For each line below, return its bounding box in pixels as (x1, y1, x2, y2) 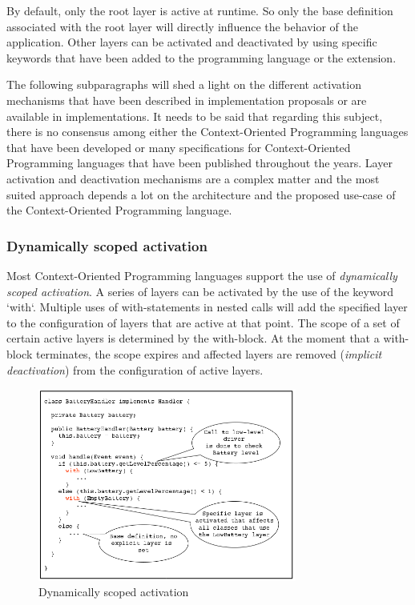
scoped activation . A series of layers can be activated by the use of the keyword (6, 282, 393, 299)
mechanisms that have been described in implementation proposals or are (6, 91, 367, 108)
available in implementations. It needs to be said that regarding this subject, (6, 107, 383, 124)
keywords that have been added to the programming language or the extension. (6, 49, 397, 66)
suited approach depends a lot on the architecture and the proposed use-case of (6, 186, 396, 202)
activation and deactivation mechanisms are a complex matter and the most (6, 170, 380, 186)
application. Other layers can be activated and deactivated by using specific (6, 34, 377, 50)
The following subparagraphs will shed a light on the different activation (6, 76, 361, 93)
